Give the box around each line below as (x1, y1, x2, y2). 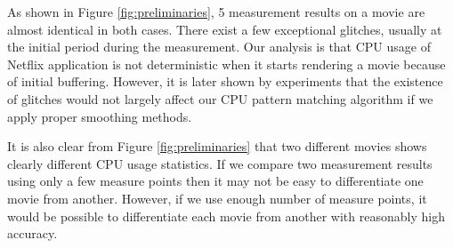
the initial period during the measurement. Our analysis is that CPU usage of (7, 37, 431, 56)
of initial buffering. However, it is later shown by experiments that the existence (7, 72, 443, 91)
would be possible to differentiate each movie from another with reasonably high (7, 206, 445, 225)
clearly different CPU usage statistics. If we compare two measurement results (7, 154, 433, 172)
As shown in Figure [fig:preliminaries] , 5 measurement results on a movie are (7, 3, 425, 20)
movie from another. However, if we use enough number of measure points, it (7, 188, 427, 207)
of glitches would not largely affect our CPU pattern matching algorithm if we (7, 89, 433, 108)
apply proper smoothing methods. (7, 107, 192, 125)
